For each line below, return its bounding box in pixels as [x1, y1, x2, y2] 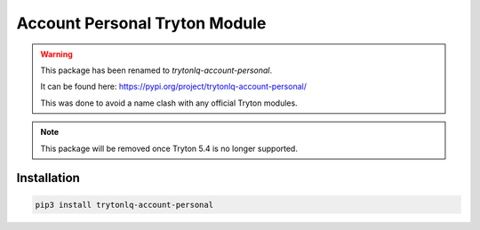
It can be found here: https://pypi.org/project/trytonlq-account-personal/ [40, 81, 307, 92]
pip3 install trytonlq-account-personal [35, 200, 213, 210]
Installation [16, 171, 80, 186]
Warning [40, 49, 73, 59]
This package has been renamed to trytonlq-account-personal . [40, 65, 273, 75]
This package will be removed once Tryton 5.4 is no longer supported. [40, 143, 298, 154]
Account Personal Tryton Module [16, 13, 267, 33]
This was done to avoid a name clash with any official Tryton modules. [40, 98, 298, 108]
